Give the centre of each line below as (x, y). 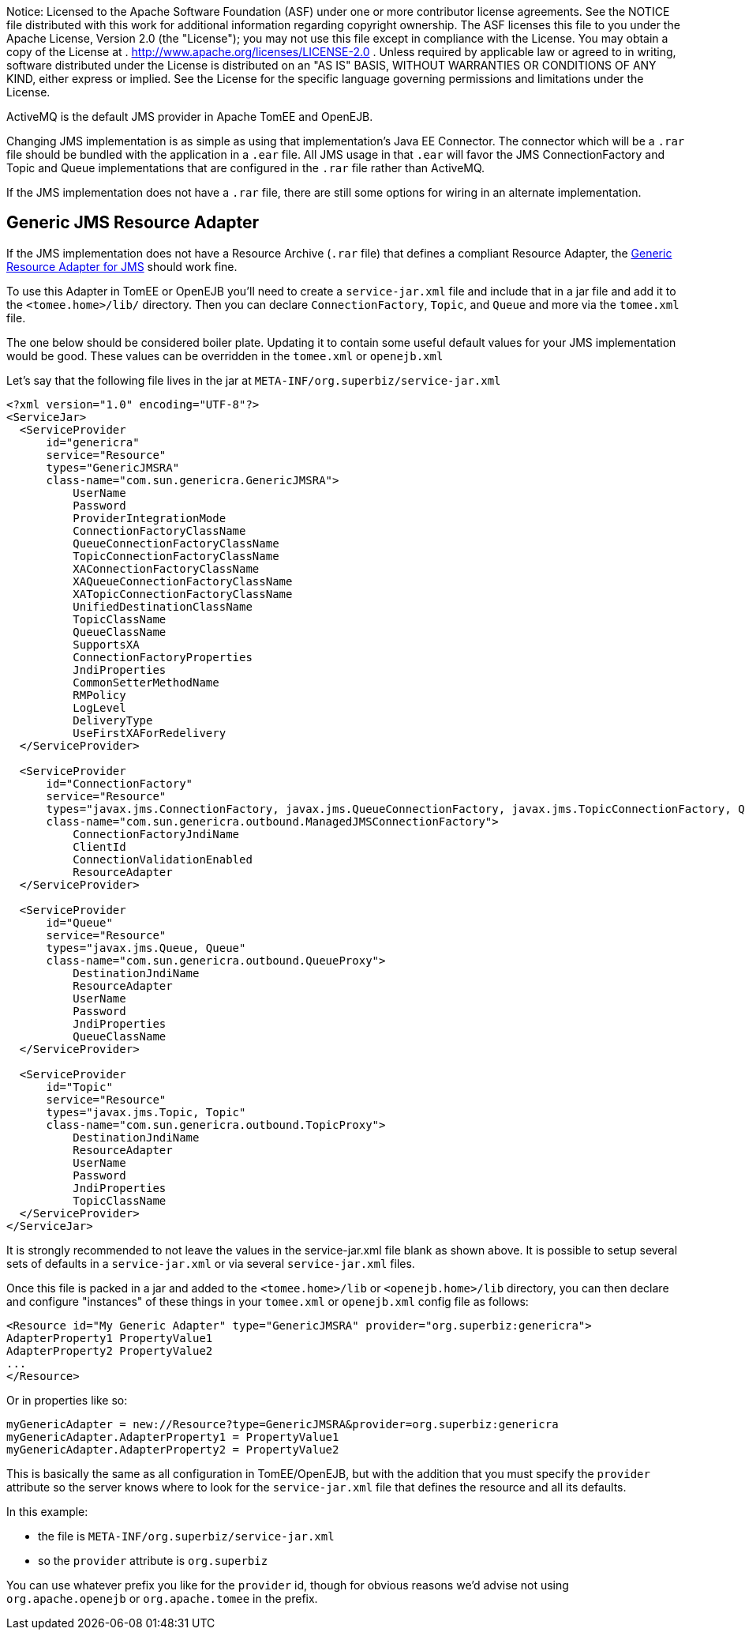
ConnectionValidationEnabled (163, 859)
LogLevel (99, 707)
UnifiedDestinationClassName (163, 606)
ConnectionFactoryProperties (163, 657)
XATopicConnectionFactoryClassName (183, 594)
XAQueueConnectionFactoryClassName (183, 581)
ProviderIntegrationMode (150, 518)
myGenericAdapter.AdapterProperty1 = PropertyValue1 (173, 1437)
